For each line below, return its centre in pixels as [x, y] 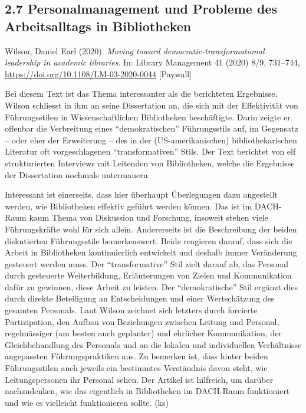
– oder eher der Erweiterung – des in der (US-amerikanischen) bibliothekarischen [151, 140]
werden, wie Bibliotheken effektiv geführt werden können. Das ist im [129, 206]
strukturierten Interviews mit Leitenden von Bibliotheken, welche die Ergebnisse [150, 163]
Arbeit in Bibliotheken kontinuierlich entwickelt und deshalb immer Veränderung [151, 252]
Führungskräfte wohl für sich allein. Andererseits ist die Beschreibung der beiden [151, 229]
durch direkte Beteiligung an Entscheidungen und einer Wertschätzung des [140, 298]
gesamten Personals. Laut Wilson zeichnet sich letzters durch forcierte [131, 310]
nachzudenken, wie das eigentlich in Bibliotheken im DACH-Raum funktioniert [147, 391]
